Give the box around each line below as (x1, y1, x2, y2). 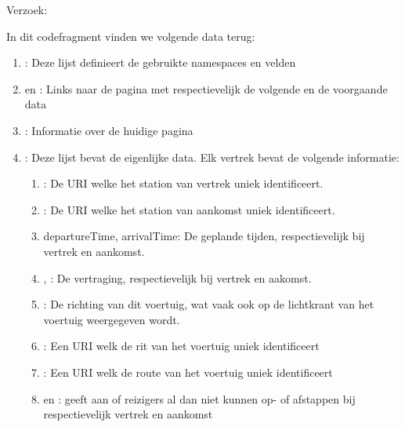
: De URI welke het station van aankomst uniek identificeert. (43, 201, 335, 217)
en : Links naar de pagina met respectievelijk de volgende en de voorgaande (24, 80, 388, 97)
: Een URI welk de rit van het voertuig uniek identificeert (43, 338, 320, 354)
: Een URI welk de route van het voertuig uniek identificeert (43, 363, 333, 380)
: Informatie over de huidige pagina (24, 122, 193, 138)
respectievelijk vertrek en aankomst (43, 406, 213, 422)
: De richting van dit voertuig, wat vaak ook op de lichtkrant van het (43, 296, 374, 312)
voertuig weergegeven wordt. (43, 311, 180, 327)
